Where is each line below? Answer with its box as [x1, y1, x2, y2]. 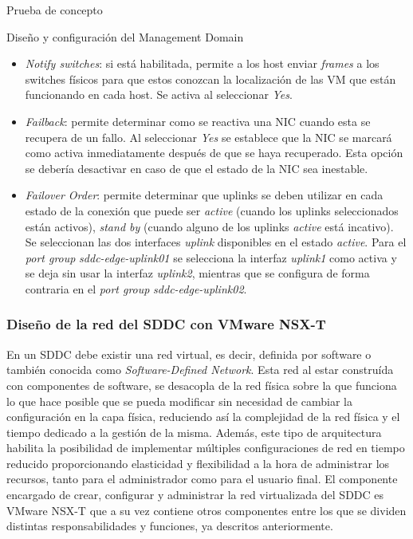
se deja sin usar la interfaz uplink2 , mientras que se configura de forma [25, 265, 370, 281]
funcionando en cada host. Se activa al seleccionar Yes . [25, 86, 293, 103]
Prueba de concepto [6, 2, 103, 18]
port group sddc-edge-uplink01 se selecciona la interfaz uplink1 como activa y [25, 249, 397, 266]
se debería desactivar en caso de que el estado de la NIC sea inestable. [25, 159, 368, 176]
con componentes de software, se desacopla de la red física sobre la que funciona [6, 376, 397, 393]
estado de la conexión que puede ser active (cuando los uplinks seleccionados [25, 202, 399, 218]
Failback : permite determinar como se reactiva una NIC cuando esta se [25, 112, 371, 129]
